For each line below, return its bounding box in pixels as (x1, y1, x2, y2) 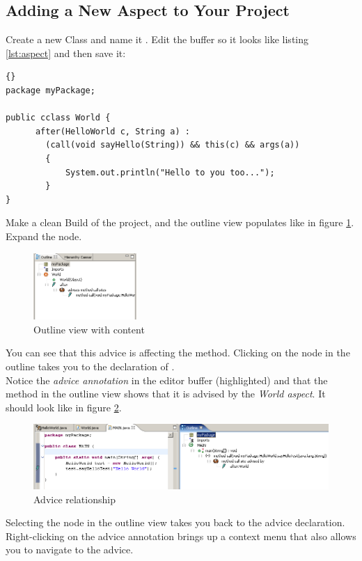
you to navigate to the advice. (6, 542, 134, 557)
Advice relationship (33, 491, 116, 506)
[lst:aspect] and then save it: (6, 45, 126, 60)
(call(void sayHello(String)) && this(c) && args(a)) (45, 140, 300, 150)
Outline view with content (33, 322, 145, 336)
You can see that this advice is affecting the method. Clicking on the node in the (6, 345, 350, 360)
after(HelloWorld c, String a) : (35, 126, 190, 136)
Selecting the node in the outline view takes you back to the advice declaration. (6, 515, 345, 530)
